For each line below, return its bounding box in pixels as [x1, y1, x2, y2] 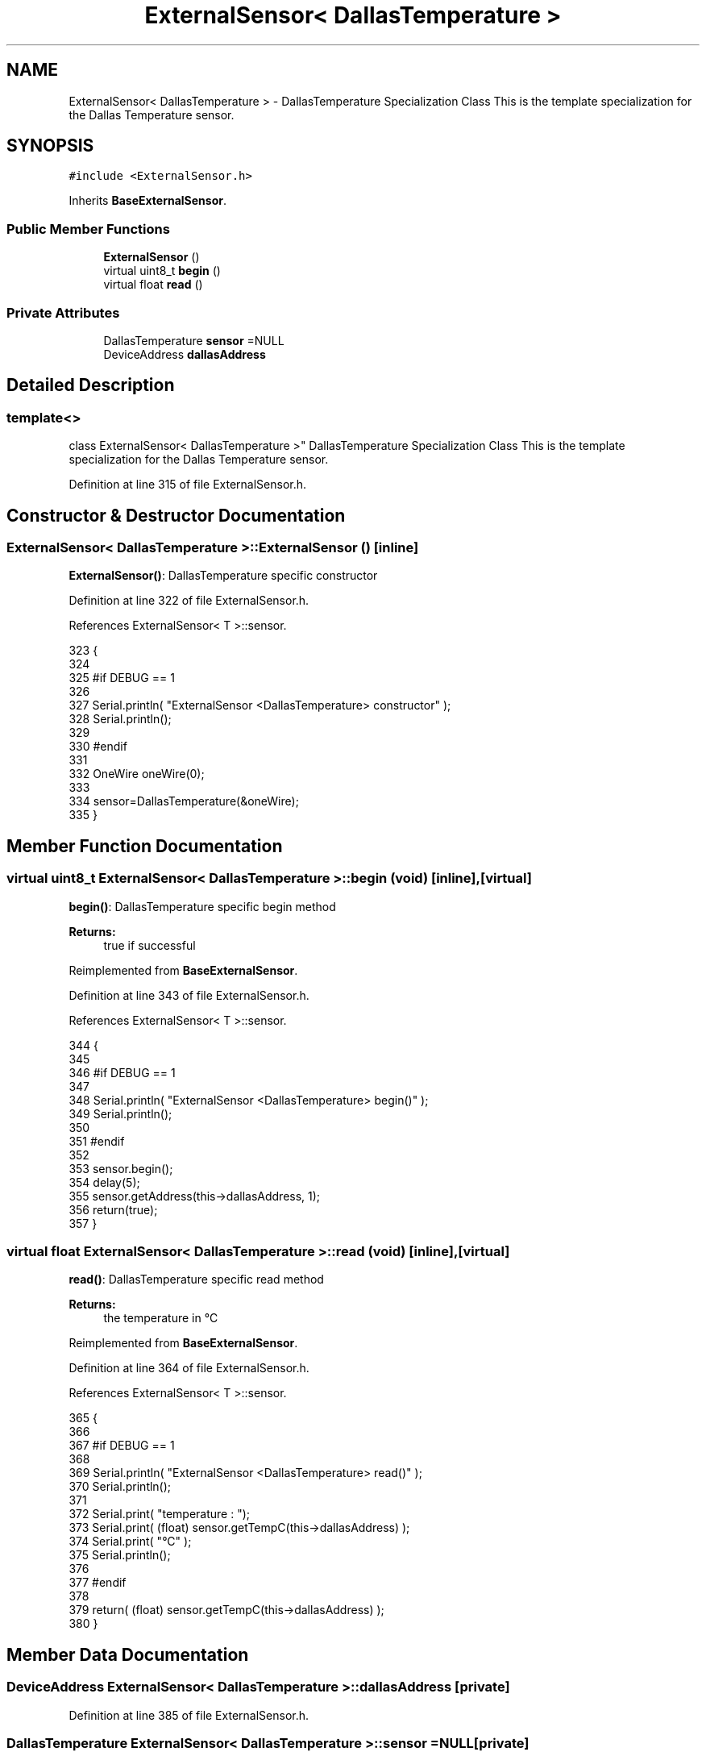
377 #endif [69, 1575, 127, 1590]
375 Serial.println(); [69, 1548, 171, 1563]
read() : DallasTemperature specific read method [69, 1272, 324, 1287]
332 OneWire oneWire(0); [69, 767, 205, 781]
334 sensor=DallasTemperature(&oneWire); [69, 794, 299, 809]
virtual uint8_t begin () [103, 264, 221, 278]
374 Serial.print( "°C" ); [69, 1534, 192, 1549]
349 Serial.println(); [69, 1106, 172, 1121]
